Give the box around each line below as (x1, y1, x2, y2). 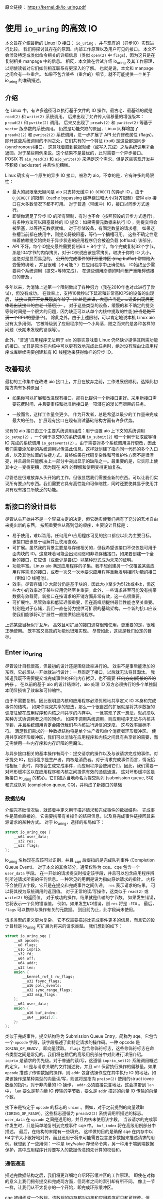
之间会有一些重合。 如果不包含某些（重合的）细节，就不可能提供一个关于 (5, 71, 151, 77)
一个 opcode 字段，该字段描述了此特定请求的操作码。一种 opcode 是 (5, 1039, 140, 1045)
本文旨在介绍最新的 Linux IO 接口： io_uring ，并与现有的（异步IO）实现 (5, 40, 150, 46)
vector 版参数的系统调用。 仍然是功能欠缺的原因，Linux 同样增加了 (5, 126, 139, 132)
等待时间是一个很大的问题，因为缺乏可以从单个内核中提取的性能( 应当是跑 (5, 308, 151, 314)
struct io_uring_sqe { (5, 933, 51, 939)
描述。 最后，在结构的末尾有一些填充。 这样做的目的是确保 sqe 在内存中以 (5, 1129, 153, 1134)
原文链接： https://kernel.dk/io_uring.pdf (5, 4, 86, 10)
